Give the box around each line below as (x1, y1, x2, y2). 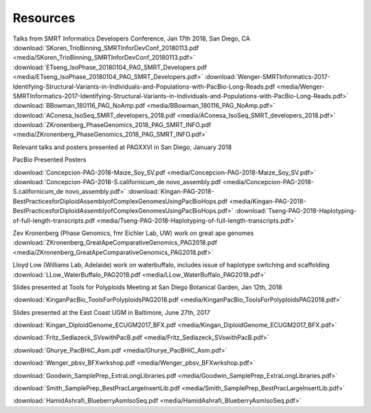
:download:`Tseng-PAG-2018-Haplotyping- (234, 207, 357, 215)
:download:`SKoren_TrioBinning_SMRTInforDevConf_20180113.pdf (12, 43, 199, 52)
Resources (12, 10, 76, 25)
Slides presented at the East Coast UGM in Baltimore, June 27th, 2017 (12, 308, 210, 316)
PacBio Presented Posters (12, 155, 87, 164)
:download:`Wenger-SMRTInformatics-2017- (204, 73, 330, 81)
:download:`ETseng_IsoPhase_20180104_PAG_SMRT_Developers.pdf (12, 63, 207, 71)
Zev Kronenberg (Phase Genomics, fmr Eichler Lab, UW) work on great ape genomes (12, 229, 254, 237)
